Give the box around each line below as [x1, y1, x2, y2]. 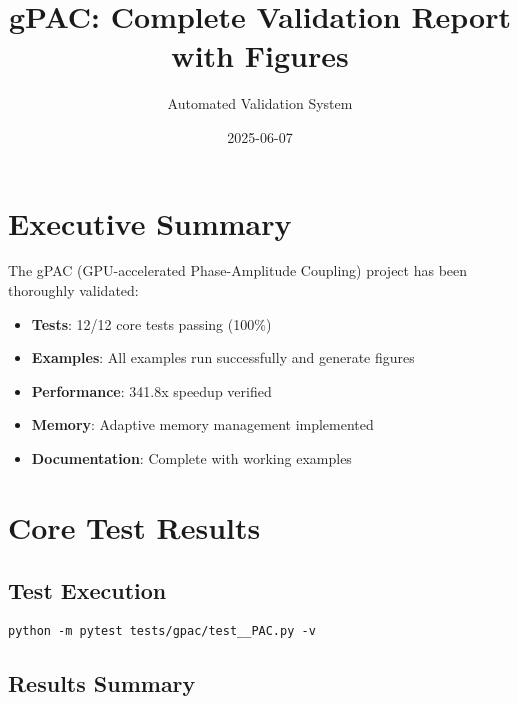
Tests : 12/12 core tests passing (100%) [31, 313, 272, 334]
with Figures [171, 35, 349, 76]
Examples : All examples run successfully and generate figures [31, 347, 415, 368]
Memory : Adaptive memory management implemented [31, 414, 374, 435]
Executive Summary [8, 202, 292, 243]
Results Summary [8, 668, 196, 699]
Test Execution [8, 575, 167, 606]
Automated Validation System [167, 93, 353, 114]
